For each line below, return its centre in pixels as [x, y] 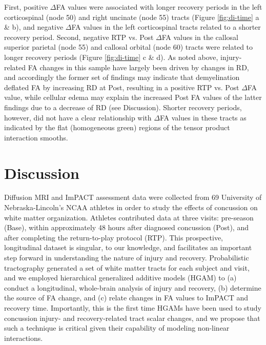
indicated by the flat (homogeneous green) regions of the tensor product [117, 127]
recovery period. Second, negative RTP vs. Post [79, 37]
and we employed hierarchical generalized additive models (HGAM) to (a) [120, 278]
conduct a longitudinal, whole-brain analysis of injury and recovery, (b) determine [133, 287]
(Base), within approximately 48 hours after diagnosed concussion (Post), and [126, 227]
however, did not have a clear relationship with [78, 117]
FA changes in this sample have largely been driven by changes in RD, [138, 67]
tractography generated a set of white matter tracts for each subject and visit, [127, 267]
